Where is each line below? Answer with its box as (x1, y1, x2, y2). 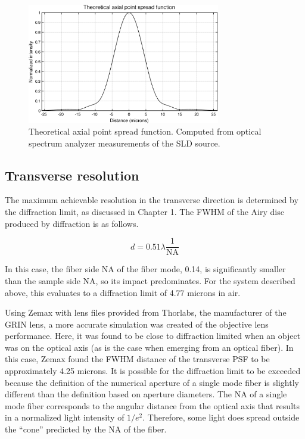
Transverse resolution (5, 166, 139, 184)
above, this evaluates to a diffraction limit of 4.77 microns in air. (5, 286, 241, 298)
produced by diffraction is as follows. (5, 217, 139, 229)
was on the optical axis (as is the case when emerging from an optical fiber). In (5, 341, 294, 353)
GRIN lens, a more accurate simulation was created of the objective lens (5, 317, 269, 330)
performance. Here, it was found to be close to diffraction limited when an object (5, 329, 301, 342)
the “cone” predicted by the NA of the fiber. (5, 423, 167, 435)
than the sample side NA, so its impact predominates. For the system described (5, 274, 295, 287)
